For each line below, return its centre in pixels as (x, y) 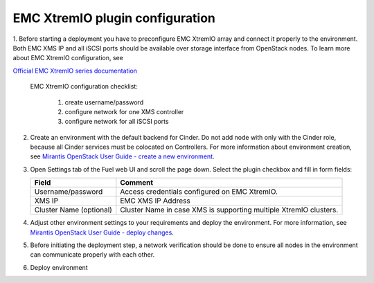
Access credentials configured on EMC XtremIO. (199, 192)
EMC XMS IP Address (155, 201)
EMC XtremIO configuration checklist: (84, 86)
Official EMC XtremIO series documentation (75, 71)
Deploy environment (59, 267)
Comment (137, 183)
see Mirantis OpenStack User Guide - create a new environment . (122, 156)
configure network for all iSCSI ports (117, 122)
